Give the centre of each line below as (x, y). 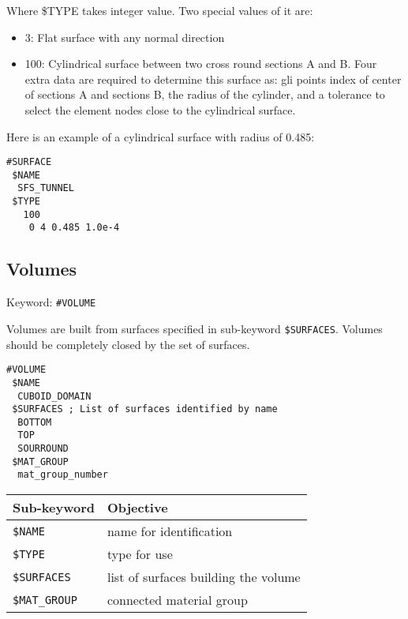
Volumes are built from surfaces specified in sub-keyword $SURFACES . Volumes (195, 328)
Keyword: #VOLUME (51, 302)
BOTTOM (35, 422)
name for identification (170, 531)
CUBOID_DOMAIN (54, 396)
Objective (137, 508)
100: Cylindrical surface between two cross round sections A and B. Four (201, 64)
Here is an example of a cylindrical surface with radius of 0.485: (161, 136)
